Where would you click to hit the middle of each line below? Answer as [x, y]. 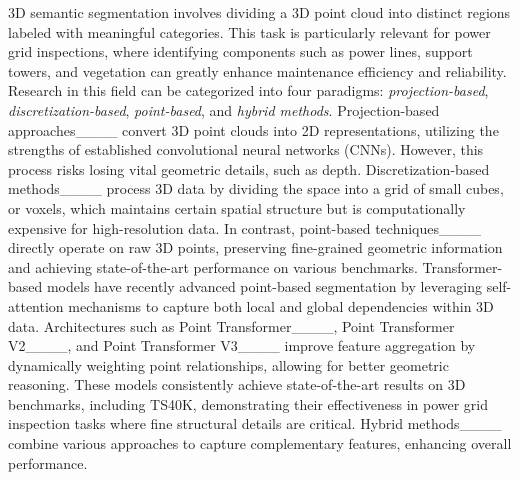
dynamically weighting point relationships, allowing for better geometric [228, 364]
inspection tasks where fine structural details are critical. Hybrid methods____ [255, 423]
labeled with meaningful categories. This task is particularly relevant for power [249, 31]
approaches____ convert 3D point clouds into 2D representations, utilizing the [253, 129]
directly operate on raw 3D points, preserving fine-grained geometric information [255, 247]
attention [36, 305]
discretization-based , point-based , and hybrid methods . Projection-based [224, 109]
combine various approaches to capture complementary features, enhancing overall [260, 443]
